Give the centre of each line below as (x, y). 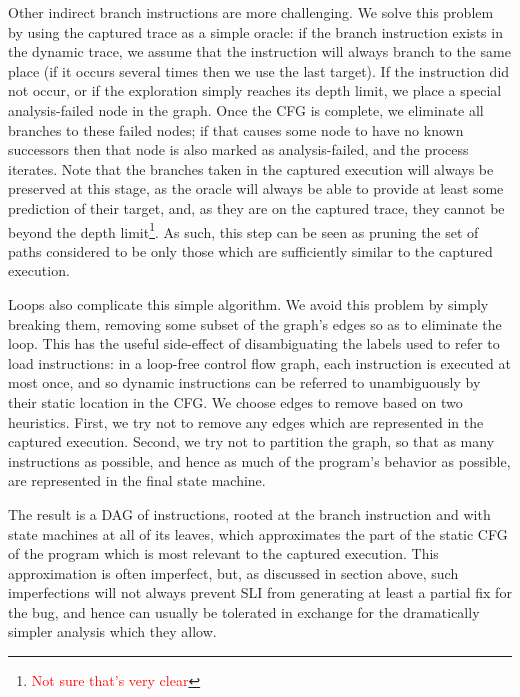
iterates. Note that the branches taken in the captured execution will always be (251, 168)
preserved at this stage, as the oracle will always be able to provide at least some (256, 188)
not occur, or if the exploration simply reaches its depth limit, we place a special (255, 90)
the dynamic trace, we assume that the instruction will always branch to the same (259, 51)
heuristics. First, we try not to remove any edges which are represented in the (246, 421)
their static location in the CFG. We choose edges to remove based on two (235, 401)
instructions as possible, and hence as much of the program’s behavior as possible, (259, 460)
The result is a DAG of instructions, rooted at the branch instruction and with (249, 513)
